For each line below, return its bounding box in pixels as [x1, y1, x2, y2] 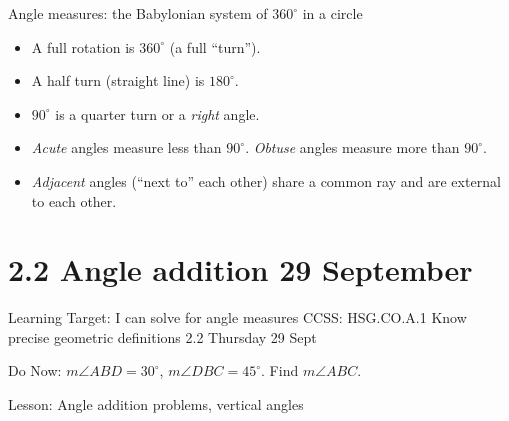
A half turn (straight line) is [31, 70, 205, 91]
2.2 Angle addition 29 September [8, 249, 473, 290]
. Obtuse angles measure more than [245, 137, 460, 158]
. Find [261, 360, 299, 381]
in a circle [302, 3, 363, 23]
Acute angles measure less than [31, 137, 222, 158]
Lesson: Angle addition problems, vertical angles [8, 394, 304, 415]
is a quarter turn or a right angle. [55, 103, 260, 124]
